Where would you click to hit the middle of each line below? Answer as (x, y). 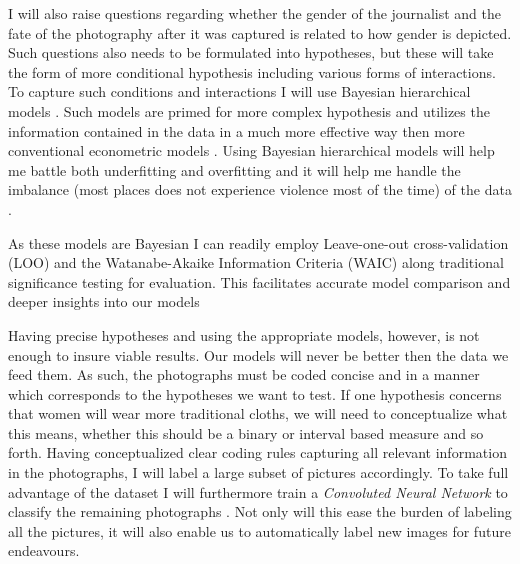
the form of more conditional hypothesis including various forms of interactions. (252, 71)
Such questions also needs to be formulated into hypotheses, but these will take (251, 52)
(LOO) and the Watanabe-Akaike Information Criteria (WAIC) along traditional (256, 262)
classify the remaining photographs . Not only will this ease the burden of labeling (260, 511)
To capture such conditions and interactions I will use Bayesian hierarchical (239, 91)
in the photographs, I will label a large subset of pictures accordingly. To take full (258, 472)
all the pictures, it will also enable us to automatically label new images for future (259, 530)
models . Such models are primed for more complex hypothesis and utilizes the (249, 110)
